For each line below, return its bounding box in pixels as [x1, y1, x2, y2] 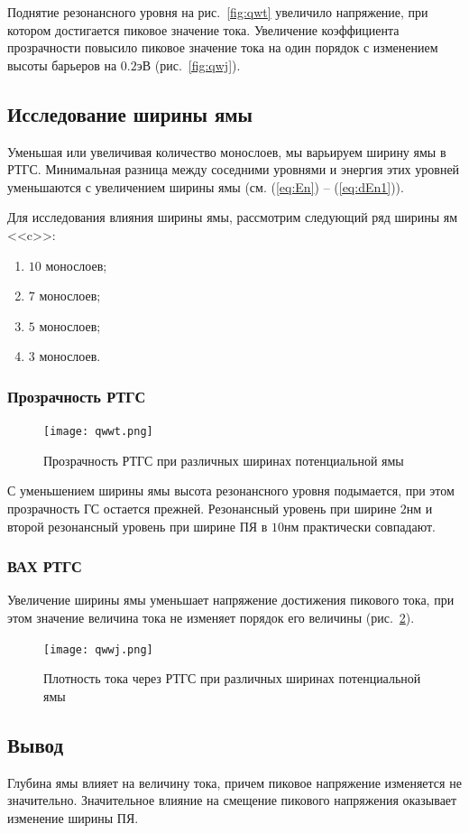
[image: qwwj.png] [43, 643, 153, 656]
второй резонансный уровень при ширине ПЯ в [7, 516, 268, 535]
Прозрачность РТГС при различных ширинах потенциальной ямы [43, 450, 404, 469]
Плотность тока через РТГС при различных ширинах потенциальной [43, 669, 421, 688]
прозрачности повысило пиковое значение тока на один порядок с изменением [7, 38, 438, 57]
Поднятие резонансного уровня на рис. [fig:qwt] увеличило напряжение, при [7, 3, 428, 21]
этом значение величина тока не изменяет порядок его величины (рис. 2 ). [7, 607, 415, 626]
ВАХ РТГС [7, 555, 82, 578]
